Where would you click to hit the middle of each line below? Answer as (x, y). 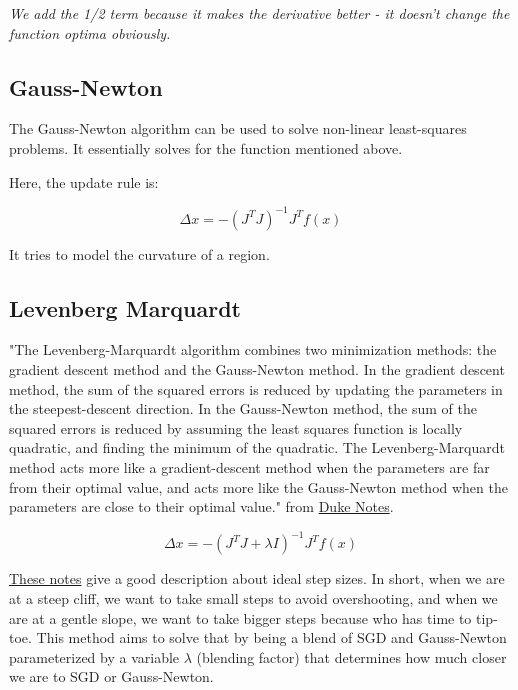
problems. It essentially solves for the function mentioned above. (206, 147)
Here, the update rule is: (84, 181)
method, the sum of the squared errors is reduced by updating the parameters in (256, 388)
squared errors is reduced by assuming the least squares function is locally (236, 427)
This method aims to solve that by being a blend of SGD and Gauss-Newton (271, 637)
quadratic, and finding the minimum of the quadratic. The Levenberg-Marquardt (257, 447)
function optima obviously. (90, 32)
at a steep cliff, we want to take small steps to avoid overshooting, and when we (253, 597)
